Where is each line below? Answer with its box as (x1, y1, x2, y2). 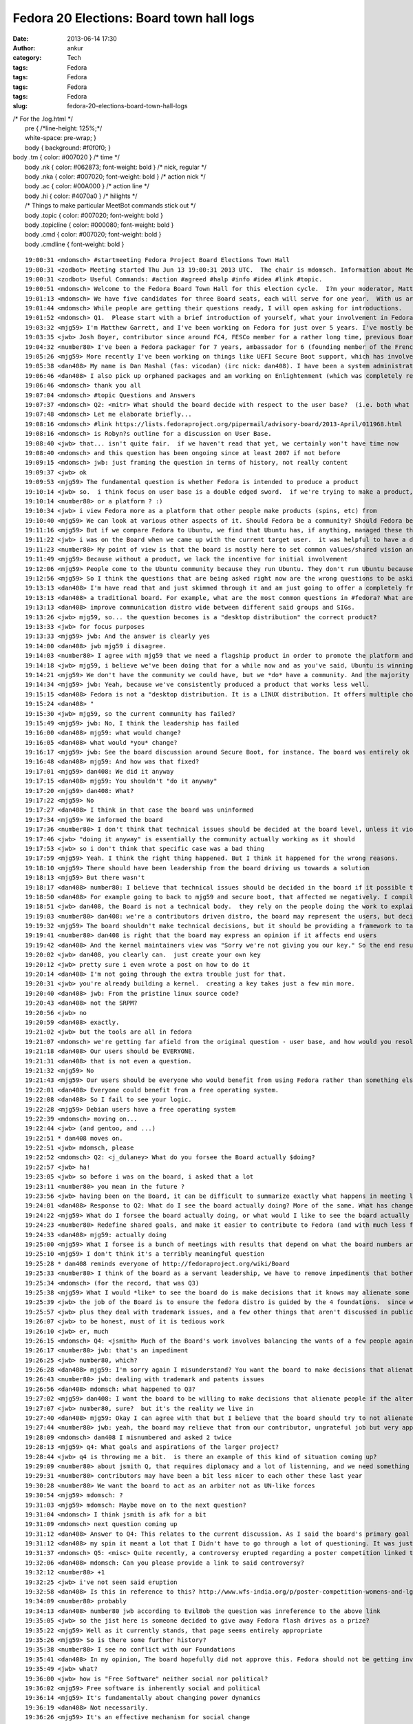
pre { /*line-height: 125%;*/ (25, 124, 103, 132)
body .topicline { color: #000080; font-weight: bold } (25, 221, 174, 229)
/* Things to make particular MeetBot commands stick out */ (25, 201, 196, 210)
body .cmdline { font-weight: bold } (25, 240, 125, 248)
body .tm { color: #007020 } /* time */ (12, 153, 120, 161)
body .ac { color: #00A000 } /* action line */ (25, 182, 149, 190)
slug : (12, 102, 28, 110)
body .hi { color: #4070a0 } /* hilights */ (25, 192, 138, 200)
